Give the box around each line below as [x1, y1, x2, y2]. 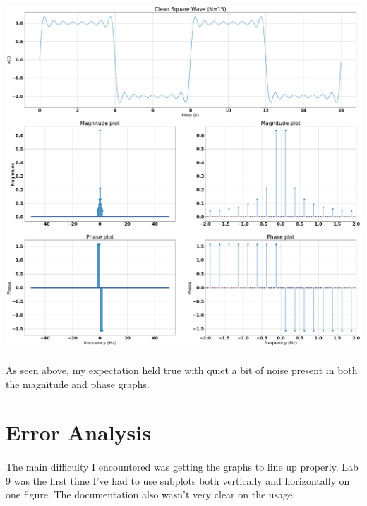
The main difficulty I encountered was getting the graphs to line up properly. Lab [6, 459, 359, 474]
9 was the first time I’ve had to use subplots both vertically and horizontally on [6, 473, 350, 488]
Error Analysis [6, 418, 151, 447]
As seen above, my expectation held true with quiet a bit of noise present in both [6, 363, 358, 378]
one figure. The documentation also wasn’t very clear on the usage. [6, 487, 296, 502]
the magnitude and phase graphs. [6, 376, 150, 391]
